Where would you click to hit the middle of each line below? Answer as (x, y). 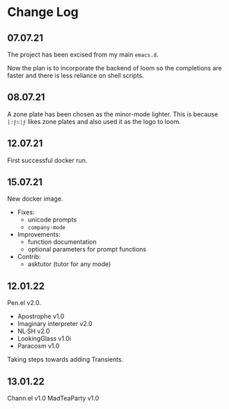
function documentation (62, 242)
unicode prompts (52, 219)
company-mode (47, 228)
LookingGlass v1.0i (44, 339)
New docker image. (35, 199)
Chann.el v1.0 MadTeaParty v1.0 (53, 399)
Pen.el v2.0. (24, 303)
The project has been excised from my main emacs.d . (83, 54)
